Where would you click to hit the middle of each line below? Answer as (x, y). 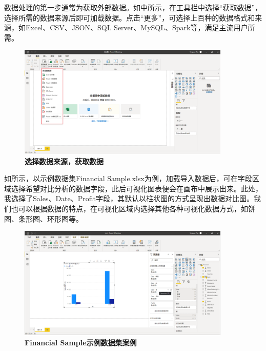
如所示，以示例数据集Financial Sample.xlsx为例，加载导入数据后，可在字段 (128, 178)
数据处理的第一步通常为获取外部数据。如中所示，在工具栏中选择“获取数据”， (133, 7)
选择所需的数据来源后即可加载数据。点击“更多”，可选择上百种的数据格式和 (130, 17)
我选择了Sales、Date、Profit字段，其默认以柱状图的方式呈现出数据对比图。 (129, 198)
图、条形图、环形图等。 (44, 218)
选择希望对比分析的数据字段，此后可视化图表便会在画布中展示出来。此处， (137, 188)
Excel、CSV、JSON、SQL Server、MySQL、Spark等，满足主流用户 (137, 27)
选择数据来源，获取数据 (64, 161)
